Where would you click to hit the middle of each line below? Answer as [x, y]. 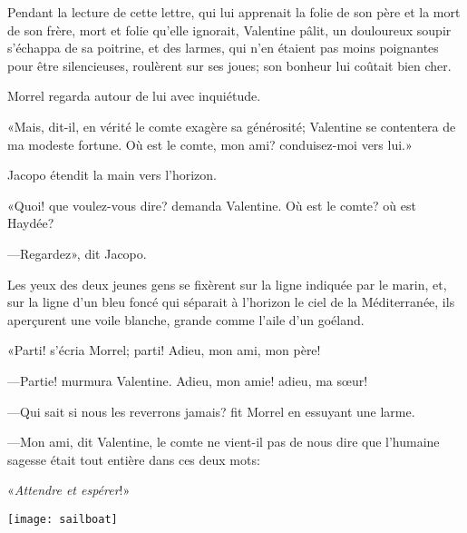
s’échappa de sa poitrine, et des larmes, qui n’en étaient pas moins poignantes [223, 48]
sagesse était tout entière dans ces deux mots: [134, 459]
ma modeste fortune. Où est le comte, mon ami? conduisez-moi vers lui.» [210, 144]
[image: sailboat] [63, 519]
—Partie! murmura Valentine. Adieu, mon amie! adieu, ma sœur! [188, 380]
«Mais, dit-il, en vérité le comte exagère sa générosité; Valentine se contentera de [232, 126]
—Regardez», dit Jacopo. [77, 253]
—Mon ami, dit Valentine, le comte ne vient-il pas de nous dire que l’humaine [224, 442]
